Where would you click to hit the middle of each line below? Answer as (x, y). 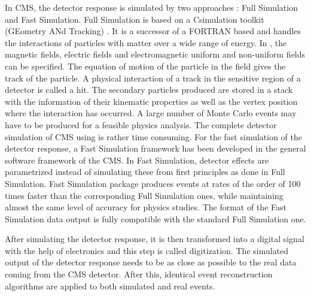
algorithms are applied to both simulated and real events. (110, 286)
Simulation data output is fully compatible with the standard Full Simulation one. (155, 218)
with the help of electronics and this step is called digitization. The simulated (147, 250)
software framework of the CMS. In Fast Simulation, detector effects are (137, 160)
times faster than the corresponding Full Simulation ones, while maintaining (144, 195)
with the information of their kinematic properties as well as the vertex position (151, 101)
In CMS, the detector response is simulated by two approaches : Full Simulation (151, 7)
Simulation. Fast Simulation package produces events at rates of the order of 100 (153, 183)
